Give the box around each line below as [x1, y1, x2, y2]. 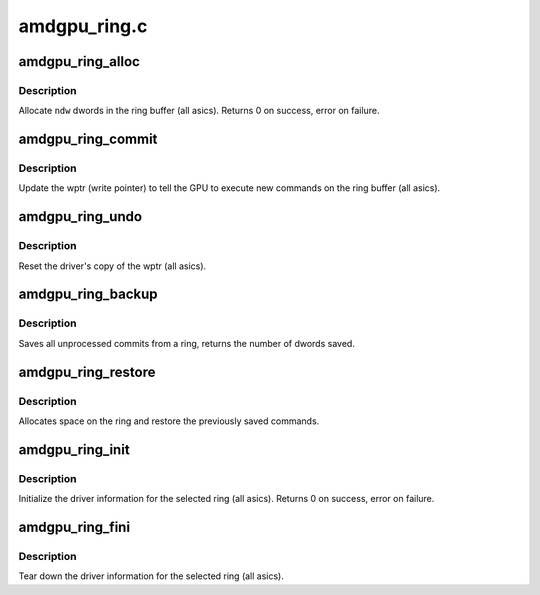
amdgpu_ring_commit [18, 131, 158, 148]
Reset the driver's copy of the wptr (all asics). [18, 260, 207, 272]
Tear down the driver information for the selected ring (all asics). [18, 570, 284, 582]
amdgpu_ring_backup [18, 286, 159, 303]
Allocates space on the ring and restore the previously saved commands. [18, 415, 320, 427]
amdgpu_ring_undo [18, 208, 143, 225]
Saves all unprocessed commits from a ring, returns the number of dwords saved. [18, 337, 355, 349]
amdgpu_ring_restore [18, 363, 156, 380]
